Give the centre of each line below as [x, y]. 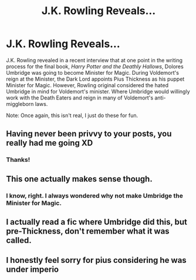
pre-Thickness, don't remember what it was [88, 231]
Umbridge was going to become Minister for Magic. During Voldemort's [92, 72]
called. [19, 240]
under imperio [33, 270]
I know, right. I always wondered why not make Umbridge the [94, 195]
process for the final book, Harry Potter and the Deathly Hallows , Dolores [95, 66]
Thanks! [18, 160]
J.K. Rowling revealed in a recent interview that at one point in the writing [94, 60]
